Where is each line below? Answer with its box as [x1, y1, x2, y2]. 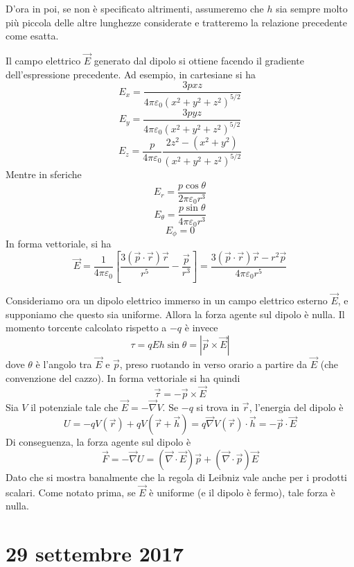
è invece [184, 320, 218, 335]
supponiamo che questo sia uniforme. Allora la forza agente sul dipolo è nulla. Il [6, 306, 345, 321]
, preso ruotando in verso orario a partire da [119, 357, 308, 372]
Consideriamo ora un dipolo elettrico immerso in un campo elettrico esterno [6, 293, 328, 308]
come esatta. [6, 28, 59, 43]
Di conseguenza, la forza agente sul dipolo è [6, 435, 191, 449]
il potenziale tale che [30, 399, 118, 414]
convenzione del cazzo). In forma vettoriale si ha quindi [6, 370, 240, 385]
